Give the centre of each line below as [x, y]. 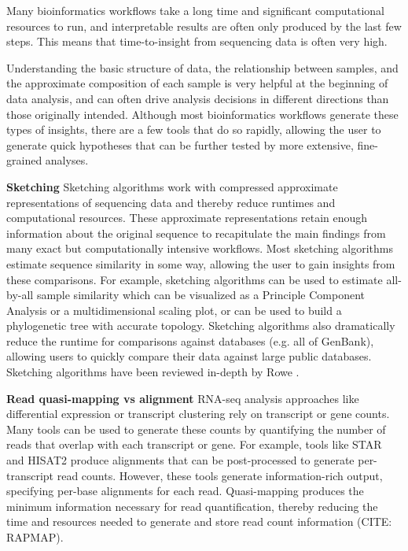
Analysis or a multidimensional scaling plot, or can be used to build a [174, 310]
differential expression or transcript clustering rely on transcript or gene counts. [198, 414]
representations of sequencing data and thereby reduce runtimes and [171, 202]
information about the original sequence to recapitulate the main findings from [196, 233]
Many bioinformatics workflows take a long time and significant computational [195, 10]
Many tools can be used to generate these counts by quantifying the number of [196, 429]
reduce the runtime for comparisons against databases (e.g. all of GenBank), [190, 340]
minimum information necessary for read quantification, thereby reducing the [192, 506]
